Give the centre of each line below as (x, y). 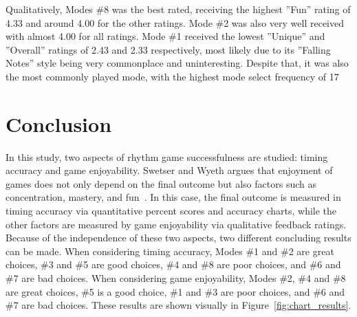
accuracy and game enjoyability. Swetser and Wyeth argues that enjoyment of (169, 170)
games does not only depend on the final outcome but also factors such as (161, 183)
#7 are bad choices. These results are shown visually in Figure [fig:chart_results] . (178, 305)
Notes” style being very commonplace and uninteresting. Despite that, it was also (177, 63)
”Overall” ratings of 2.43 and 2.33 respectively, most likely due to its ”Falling (168, 49)
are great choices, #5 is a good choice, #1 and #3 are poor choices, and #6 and (175, 291)
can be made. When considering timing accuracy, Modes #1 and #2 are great (170, 251)
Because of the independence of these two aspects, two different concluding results (178, 238)
